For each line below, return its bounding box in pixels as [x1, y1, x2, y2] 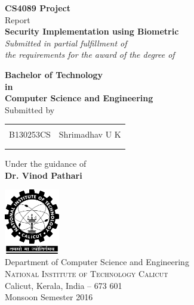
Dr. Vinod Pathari [5, 169, 82, 181]
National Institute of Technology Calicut [5, 267, 168, 280]
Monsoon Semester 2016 [5, 291, 93, 303]
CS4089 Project [5, 2, 70, 14]
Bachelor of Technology [5, 68, 103, 80]
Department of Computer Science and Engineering [5, 256, 189, 268]
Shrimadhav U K [58, 128, 121, 141]
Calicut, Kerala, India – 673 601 [5, 279, 122, 291]
